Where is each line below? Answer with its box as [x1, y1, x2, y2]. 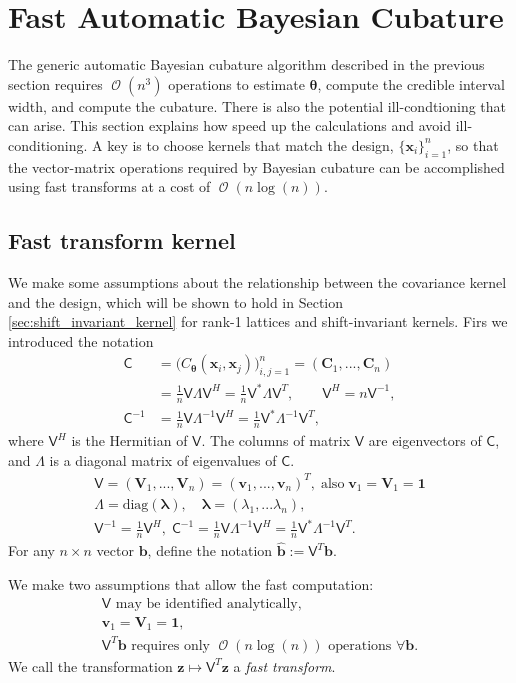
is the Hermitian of [71, 430, 188, 451]
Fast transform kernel [8, 225, 236, 256]
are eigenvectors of [368, 430, 482, 451]
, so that [447, 134, 499, 155]
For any [8, 540, 55, 561]
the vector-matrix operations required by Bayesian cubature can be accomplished [8, 156, 505, 177]
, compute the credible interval [317, 73, 505, 94]
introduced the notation [8, 330, 154, 351]
